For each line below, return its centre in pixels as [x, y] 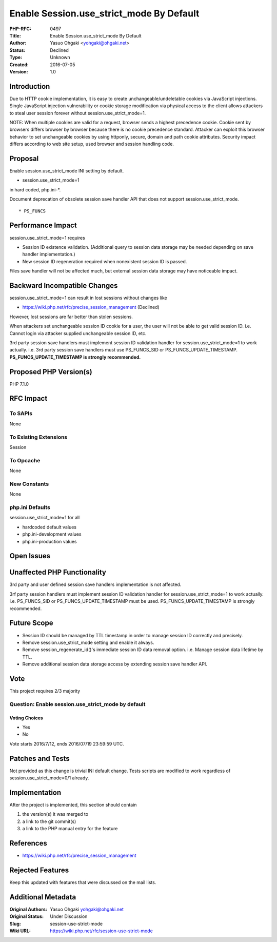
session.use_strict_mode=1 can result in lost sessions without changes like [88, 298]
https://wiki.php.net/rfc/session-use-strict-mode [102, 931]
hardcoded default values [50, 527]
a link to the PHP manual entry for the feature [70, 829]
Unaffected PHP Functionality [58, 572]
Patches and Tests [40, 759]
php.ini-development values [52, 534]
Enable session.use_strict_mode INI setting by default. [67, 171]
